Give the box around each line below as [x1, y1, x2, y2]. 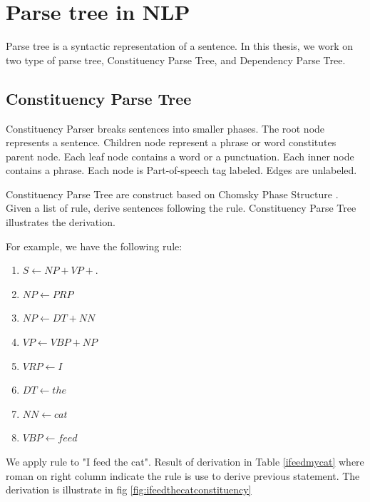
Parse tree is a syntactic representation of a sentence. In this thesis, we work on [6, 39, 354, 53]
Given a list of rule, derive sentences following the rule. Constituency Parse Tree [6, 200, 356, 215]
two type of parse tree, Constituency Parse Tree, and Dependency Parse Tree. [6, 52, 346, 67]
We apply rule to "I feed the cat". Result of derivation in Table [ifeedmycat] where [6, 454, 364, 469]
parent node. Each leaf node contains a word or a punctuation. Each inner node [6, 148, 354, 163]
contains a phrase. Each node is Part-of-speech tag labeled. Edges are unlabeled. [6, 163, 357, 178]
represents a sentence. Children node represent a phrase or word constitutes [6, 135, 336, 150]
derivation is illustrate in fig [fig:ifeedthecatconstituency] [6, 482, 252, 497]
